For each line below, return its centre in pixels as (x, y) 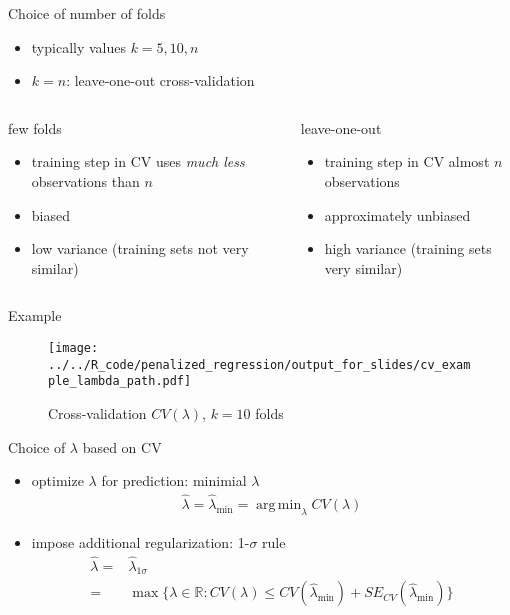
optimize (57, 480)
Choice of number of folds (87, 13)
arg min (279, 504)
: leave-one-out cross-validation (160, 80)
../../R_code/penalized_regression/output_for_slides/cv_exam (259, 364)
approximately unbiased (397, 214)
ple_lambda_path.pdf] (120, 381)
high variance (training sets (408, 248)
